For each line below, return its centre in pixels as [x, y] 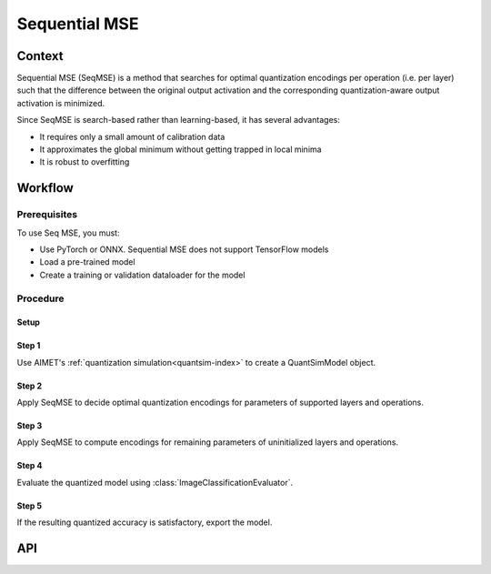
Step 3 [30, 426]
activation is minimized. [61, 103]
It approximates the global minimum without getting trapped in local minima [180, 149]
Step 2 [30, 386]
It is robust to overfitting [85, 162]
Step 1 [29, 346]
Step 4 [30, 466]
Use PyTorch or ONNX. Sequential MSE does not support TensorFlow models [184, 249]
